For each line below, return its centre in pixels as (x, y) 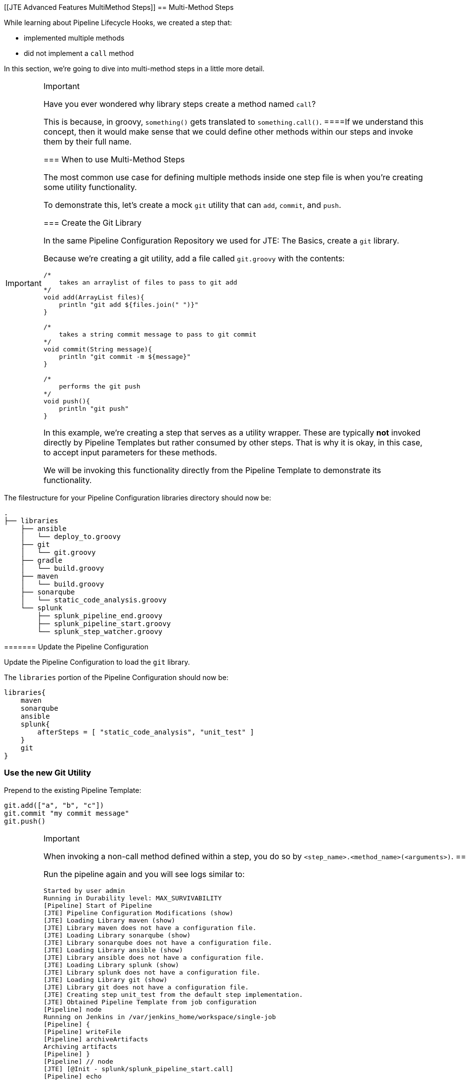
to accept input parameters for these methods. (130, 452)
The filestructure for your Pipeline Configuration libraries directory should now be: (138, 498)
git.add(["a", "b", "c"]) (54, 805)
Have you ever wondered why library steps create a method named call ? (180, 104)
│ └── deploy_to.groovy (71, 537)
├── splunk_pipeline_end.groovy (100, 616)
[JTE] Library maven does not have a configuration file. (150, 928)
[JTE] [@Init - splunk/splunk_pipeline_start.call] (138, 1069)
